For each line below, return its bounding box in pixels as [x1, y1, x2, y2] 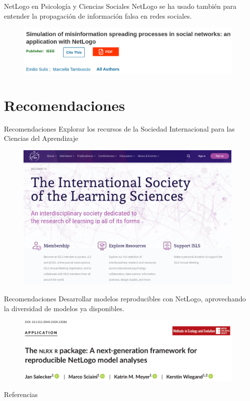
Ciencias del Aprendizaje [4, 133, 78, 143]
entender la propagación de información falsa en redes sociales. [4, 10, 192, 21]
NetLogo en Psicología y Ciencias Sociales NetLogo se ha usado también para [4, 1, 237, 11]
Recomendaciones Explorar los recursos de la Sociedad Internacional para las [4, 123, 235, 134]
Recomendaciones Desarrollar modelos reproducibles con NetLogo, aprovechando [4, 294, 246, 304]
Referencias [4, 389, 38, 400]
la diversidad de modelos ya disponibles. [4, 303, 125, 313]
